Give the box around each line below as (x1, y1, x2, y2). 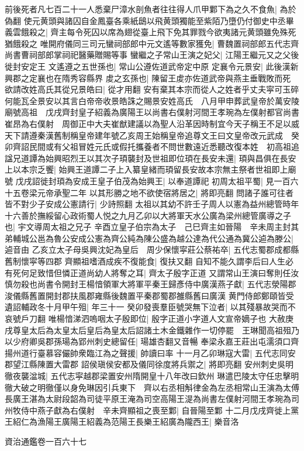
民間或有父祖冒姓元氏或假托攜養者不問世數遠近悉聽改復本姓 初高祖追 (29, 140, 299, 153)
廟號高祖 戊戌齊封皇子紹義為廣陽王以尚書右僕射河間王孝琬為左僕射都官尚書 (5, 106, 299, 118)
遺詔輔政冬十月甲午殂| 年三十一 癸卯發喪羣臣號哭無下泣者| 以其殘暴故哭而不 (5, 301, 296, 313)
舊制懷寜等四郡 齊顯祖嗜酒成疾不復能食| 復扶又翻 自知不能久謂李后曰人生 (5, 255, 285, 267)
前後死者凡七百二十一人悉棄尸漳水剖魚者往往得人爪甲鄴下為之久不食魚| (5, 3, 277, 15)
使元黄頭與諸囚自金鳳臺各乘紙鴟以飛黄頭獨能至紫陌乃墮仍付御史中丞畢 (23, 14, 294, 26)
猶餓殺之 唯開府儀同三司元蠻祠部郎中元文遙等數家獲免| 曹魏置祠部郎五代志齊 (5, 37, 299, 49)
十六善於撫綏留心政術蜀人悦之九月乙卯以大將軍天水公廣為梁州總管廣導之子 (5, 209, 291, 221)
